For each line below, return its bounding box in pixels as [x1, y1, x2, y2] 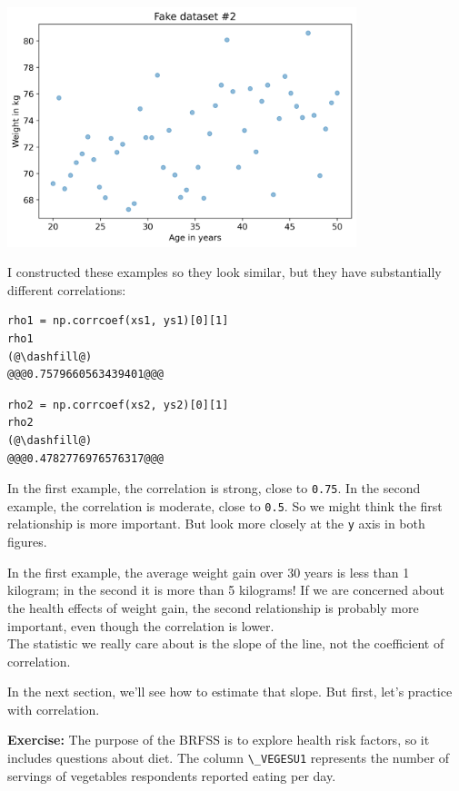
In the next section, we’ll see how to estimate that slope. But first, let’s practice [7, 682, 453, 701]
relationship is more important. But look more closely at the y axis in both [7, 514, 425, 533]
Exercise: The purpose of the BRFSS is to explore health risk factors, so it [7, 730, 430, 749]
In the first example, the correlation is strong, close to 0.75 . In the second [7, 479, 421, 498]
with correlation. [7, 699, 100, 718]
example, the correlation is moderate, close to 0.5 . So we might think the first [7, 496, 443, 515]
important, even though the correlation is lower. [7, 616, 274, 635]
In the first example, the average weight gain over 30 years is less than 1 [7, 562, 410, 581]
